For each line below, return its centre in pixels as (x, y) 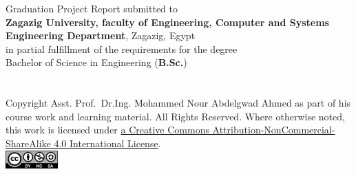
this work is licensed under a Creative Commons (107, 130)
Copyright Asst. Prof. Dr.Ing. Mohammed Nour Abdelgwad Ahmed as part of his (178, 103)
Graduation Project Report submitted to (92, 8)
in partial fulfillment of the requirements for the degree (122, 48)
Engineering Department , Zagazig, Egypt (101, 35)
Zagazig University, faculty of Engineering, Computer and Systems (167, 22)
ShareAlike (28, 143)
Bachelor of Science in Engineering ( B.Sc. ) (96, 62)
